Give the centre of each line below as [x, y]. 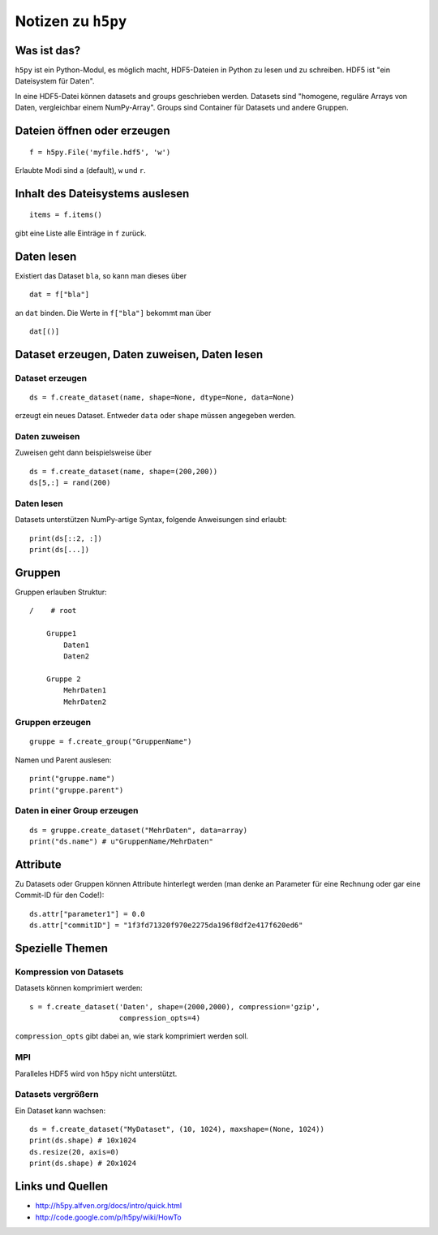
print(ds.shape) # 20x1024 [83, 1164]
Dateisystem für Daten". [55, 81]
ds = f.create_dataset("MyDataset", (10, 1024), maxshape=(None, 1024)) [177, 1129]
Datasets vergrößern [57, 1095]
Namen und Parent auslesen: [63, 760]
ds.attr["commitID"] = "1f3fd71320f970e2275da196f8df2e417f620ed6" [166, 925]
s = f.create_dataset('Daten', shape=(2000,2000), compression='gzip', [175, 1006]
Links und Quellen [62, 1187]
